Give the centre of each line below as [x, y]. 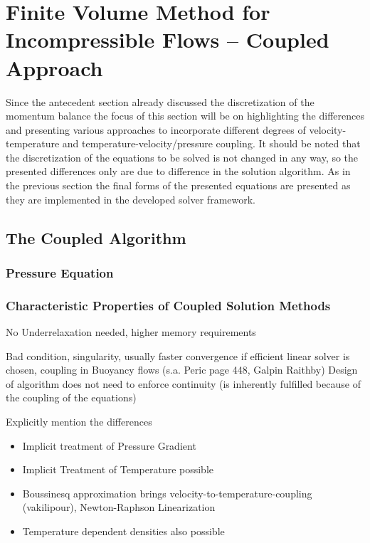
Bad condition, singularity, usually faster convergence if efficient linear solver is [178, 355]
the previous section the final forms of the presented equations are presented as [178, 185]
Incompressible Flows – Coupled [168, 39]
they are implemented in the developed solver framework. [131, 199]
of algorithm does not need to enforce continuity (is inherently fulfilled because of [183, 383]
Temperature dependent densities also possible [123, 531]
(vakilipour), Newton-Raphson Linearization [119, 507]
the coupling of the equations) [71, 397]
